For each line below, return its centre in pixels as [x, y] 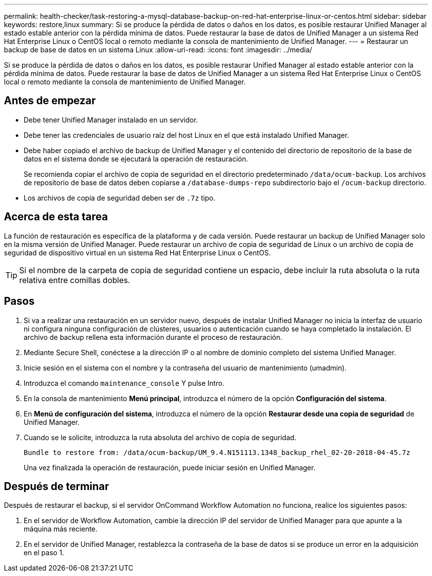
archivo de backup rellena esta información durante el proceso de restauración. [153, 337]
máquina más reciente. [61, 529]
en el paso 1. [44, 553]
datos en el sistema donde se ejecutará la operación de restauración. [136, 159]
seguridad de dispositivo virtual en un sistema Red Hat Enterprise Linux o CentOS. [137, 252]
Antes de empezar [50, 101]
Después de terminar [57, 486]
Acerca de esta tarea [56, 217]
